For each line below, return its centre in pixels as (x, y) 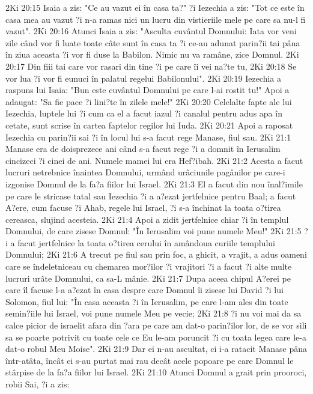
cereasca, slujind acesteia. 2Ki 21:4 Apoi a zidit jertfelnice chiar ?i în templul (147, 219)
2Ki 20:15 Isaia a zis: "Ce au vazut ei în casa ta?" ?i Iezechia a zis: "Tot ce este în (155, 7)
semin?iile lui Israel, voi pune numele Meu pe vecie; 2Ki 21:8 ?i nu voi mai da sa (153, 313)
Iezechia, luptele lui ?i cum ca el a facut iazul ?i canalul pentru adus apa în (144, 113)
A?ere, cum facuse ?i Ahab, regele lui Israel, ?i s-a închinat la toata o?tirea (143, 208)
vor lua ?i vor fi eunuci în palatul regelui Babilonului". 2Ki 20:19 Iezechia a (144, 78)
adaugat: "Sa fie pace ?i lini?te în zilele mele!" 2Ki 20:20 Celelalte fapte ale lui (149, 101)
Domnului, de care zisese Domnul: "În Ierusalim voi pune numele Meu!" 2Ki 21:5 (153, 231)
